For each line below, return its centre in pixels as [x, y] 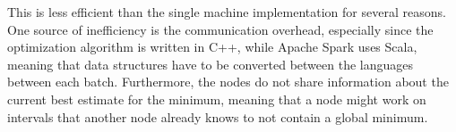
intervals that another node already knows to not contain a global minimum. [218, 116]
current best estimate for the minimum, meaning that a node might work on [217, 99]
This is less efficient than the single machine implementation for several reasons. [227, 12]
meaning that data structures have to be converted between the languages [210, 64]
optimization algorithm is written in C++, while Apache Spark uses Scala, [212, 47]
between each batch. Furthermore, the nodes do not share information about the [228, 82]
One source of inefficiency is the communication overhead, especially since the [220, 29]
